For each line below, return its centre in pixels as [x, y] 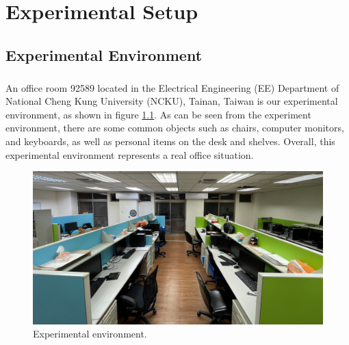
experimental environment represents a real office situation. [130, 154]
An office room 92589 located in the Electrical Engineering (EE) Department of [172, 87]
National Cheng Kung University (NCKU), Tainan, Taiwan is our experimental [172, 101]
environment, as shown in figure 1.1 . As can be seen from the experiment [158, 114]
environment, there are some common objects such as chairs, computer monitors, [175, 128]
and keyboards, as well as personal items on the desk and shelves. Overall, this [170, 141]
